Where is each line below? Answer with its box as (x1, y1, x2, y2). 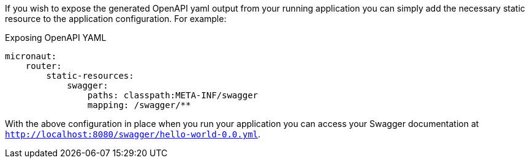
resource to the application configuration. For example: (5, 13, 227, 24)
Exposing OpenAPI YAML (5, 32, 107, 43)
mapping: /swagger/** (87, 100, 191, 110)
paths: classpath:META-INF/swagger (87, 90, 259, 100)
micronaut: (5, 51, 57, 61)
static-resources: (46, 71, 134, 81)
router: (25, 61, 62, 71)
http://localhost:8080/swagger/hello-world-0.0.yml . (5, 129, 261, 139)
